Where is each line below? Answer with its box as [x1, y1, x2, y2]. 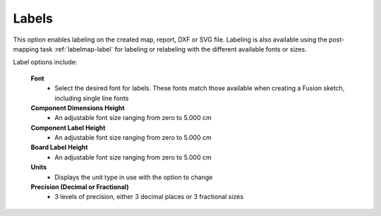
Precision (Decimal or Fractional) [30, 183, 129, 191]
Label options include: [13, 58, 78, 66]
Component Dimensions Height [30, 103, 125, 112]
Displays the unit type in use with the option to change [54, 173, 213, 181]
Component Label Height [30, 124, 106, 132]
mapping [13, 44, 39, 53]
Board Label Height [30, 143, 88, 152]
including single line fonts [54, 94, 129, 102]
